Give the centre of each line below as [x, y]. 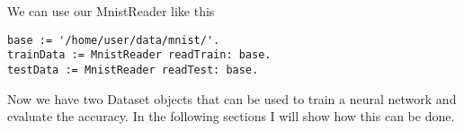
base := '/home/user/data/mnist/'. [114, 40]
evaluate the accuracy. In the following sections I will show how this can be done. [231, 116]
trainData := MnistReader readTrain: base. [139, 55]
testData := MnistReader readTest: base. [133, 70]
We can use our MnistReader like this [111, 11]
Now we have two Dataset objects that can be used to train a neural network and [232, 98]
